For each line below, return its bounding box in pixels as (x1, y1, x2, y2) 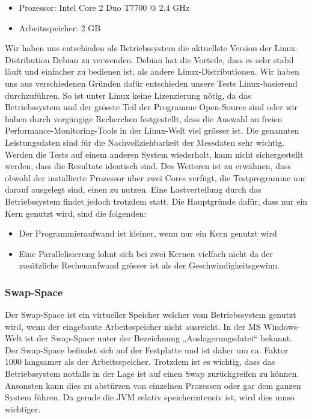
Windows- (263, 320, 300, 332)
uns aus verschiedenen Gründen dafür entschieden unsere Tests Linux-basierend (5, 76, 298, 89)
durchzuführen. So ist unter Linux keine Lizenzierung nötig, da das (5, 88, 251, 101)
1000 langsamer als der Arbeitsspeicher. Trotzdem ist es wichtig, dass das (5, 355, 275, 368)
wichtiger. (5, 402, 41, 415)
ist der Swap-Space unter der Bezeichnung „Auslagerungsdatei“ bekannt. (25, 332, 293, 344)
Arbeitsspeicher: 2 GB (19, 21, 101, 34)
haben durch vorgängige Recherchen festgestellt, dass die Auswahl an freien (5, 112, 283, 125)
